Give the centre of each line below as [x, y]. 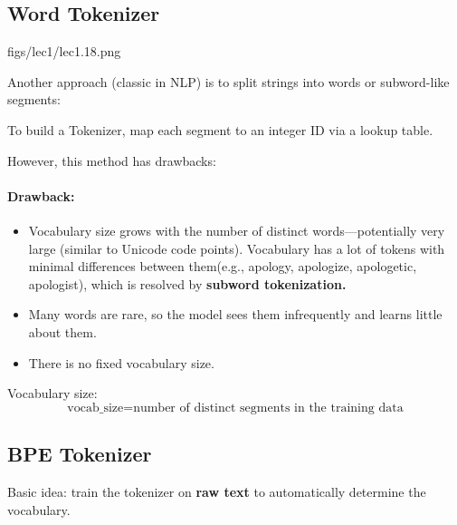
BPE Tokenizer [80, 454]
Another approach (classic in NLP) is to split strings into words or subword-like [228, 81]
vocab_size [95, 408]
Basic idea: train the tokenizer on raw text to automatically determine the [217, 491]
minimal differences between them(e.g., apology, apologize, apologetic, [223, 266]
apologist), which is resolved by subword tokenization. [187, 283]
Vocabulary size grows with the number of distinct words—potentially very [237, 230]
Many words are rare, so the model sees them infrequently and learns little [235, 314]
